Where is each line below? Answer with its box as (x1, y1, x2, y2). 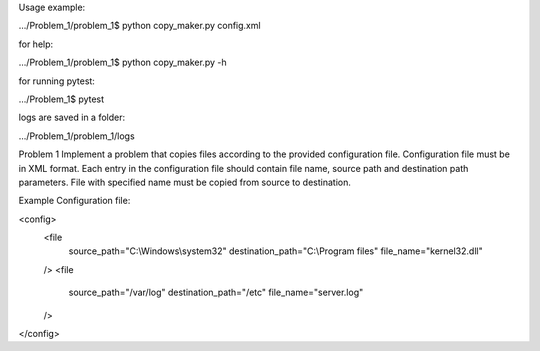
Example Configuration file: (18, 195, 131, 207)
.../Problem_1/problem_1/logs (18, 130, 135, 142)
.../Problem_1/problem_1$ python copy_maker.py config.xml (18, 20, 261, 32)
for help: (18, 38, 54, 50)
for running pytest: (18, 75, 95, 87)
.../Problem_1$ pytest (18, 93, 105, 105)
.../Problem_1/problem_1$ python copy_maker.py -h (18, 56, 227, 69)
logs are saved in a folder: (18, 111, 126, 124)
